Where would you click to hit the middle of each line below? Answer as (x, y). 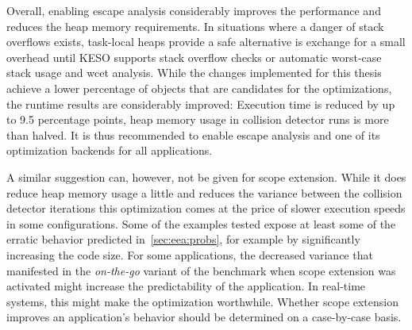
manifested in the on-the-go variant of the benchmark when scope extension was (201, 270)
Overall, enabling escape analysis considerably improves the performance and (194, 10)
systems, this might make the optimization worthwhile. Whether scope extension (203, 301)
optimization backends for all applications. (110, 150)
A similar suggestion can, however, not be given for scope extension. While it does (206, 177)
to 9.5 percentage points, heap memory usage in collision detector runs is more (198, 119)
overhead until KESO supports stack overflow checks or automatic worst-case (194, 57)
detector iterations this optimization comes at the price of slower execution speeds (206, 208)
